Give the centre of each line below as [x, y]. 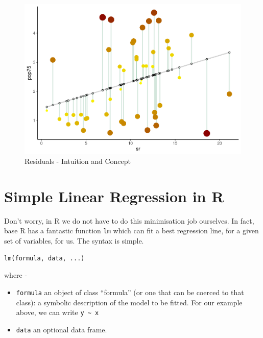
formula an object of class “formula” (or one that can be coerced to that [130, 292]
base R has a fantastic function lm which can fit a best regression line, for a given [131, 231]
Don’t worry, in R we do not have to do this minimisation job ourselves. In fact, [129, 220]
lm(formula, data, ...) [44, 258]
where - [16, 275]
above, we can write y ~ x [57, 312]
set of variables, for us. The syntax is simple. [74, 241]
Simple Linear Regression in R [114, 196]
